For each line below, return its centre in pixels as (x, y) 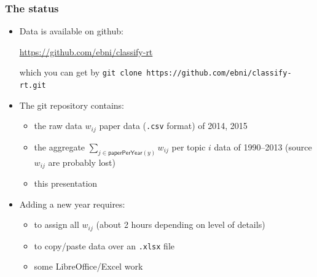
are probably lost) (82, 162)
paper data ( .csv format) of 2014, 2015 (173, 126)
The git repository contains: (72, 105)
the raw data (58, 126)
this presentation (66, 183)
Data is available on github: (71, 31)
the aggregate (60, 146)
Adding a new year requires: (72, 204)
